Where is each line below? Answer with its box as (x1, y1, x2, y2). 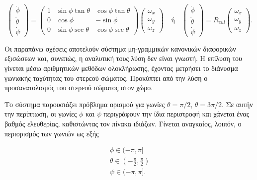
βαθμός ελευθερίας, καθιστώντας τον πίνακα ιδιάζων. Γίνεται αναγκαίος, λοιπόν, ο (4, 118, 242, 128)
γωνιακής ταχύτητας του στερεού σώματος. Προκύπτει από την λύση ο (4, 72, 208, 83)
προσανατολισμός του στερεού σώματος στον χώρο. (4, 82, 153, 93)
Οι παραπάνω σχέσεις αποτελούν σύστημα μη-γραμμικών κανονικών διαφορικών (4, 43, 236, 54)
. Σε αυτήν (221, 99, 253, 109)
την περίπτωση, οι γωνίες (4, 109, 77, 119)
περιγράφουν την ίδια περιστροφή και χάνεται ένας (103, 109, 250, 119)
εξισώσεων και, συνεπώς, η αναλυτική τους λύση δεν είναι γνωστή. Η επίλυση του (4, 53, 242, 63)
